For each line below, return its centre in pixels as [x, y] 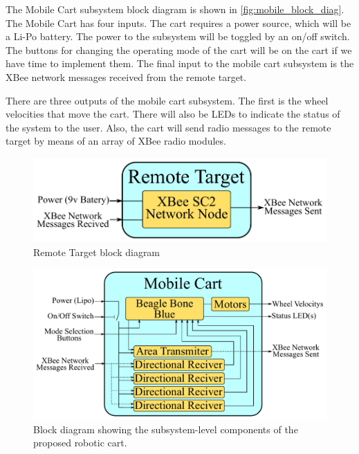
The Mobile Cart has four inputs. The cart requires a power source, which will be [178, 22]
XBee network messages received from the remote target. [126, 76]
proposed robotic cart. [80, 443]
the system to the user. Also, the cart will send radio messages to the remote [168, 127]
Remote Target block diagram [97, 252]
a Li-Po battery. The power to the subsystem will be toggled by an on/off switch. [178, 36]
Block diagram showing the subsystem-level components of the [166, 429]
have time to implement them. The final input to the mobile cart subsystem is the [180, 63]
